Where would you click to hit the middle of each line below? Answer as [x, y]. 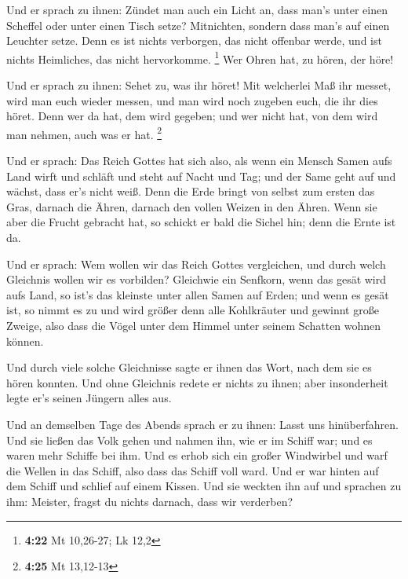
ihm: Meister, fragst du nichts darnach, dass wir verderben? [150, 501]
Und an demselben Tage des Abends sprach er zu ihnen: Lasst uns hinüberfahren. [202, 424]
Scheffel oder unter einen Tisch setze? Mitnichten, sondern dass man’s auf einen [198, 25]
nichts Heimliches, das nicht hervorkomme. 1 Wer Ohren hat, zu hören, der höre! [200, 57]
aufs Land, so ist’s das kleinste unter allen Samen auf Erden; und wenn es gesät [198, 294]
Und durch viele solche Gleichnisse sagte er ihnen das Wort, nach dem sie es [189, 367]
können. [25, 341]
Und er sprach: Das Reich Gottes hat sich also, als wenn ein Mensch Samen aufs [199, 161]
